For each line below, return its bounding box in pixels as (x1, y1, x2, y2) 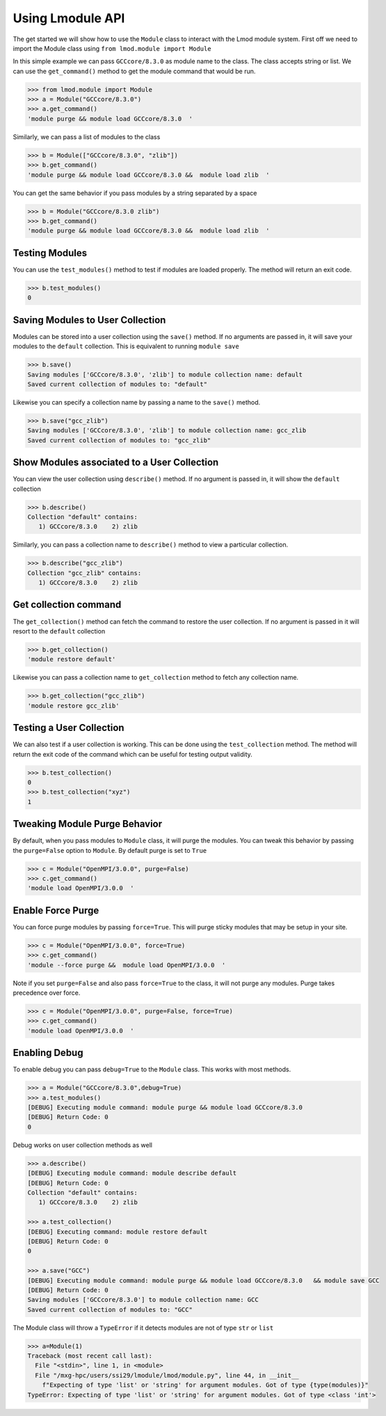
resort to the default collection (13, 627, 106, 635)
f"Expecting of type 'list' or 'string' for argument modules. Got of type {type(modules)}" (42, 1381, 369, 1389)
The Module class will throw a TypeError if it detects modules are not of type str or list (13, 1323, 274, 1332)
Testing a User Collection (13, 722, 124, 734)
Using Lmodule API (13, 10, 125, 26)
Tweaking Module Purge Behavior (13, 818, 163, 830)
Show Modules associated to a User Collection (13, 457, 219, 469)
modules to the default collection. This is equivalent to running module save (13, 342, 239, 351)
